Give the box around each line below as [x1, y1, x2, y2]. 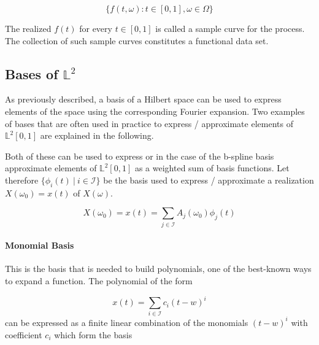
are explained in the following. [40, 129, 154, 142]
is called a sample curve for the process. [155, 22, 305, 34]
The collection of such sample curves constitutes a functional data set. [5, 34, 269, 47]
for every [79, 22, 112, 34]
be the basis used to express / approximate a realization [103, 173, 314, 186]
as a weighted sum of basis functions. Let [134, 161, 290, 174]
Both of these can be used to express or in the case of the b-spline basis [5, 149, 274, 162]
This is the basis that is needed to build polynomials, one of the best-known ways [5, 262, 312, 275]
